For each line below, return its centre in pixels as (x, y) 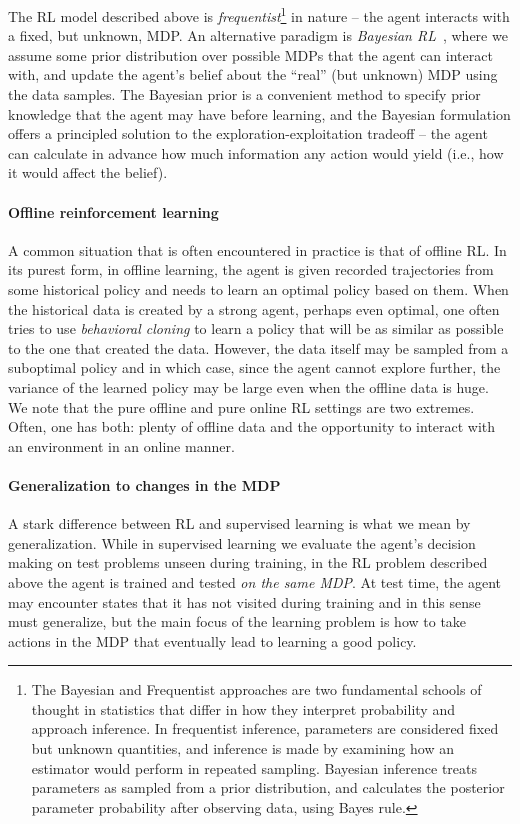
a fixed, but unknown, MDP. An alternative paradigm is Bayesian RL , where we (258, 35)
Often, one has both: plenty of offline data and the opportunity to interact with (252, 426)
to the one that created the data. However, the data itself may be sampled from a (258, 347)
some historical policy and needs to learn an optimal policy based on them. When (258, 288)
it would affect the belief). (88, 172)
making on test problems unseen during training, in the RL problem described (248, 562)
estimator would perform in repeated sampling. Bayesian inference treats (254, 767)
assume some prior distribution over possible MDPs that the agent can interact (250, 54)
